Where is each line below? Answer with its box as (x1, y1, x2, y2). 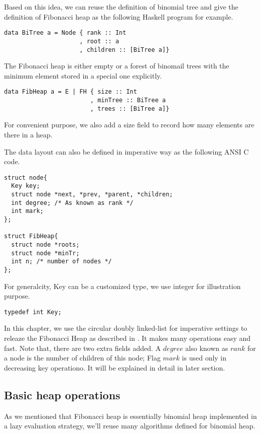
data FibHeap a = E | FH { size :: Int (4, 88, 137, 96)
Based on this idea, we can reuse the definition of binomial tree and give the (4, 2, 238, 12)
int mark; (11, 207, 44, 215)
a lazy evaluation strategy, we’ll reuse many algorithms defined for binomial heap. (4, 420, 255, 431)
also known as (185, 342, 228, 353)
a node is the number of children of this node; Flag (4, 352, 161, 363)
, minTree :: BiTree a (90, 97, 166, 104)
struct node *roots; (11, 241, 80, 248)
